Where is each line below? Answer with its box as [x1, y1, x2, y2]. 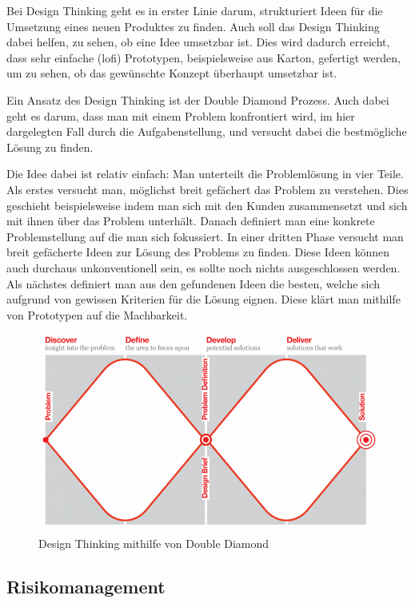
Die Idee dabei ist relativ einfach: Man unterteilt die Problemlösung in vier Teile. [6, 165, 404, 182]
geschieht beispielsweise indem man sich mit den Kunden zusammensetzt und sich [6, 196, 408, 213]
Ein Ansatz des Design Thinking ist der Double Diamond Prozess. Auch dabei [6, 91, 389, 108]
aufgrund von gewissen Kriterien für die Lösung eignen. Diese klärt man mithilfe [6, 291, 401, 307]
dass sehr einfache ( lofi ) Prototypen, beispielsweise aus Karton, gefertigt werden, [6, 49, 401, 65]
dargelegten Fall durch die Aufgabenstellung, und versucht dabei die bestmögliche [6, 123, 407, 140]
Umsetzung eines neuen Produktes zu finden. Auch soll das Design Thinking [6, 18, 380, 34]
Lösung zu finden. [6, 138, 94, 155]
